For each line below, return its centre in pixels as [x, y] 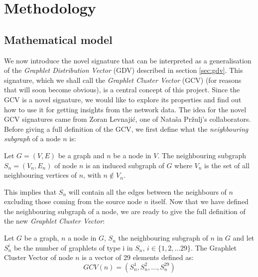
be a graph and [81, 155]
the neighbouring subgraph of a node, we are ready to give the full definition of [125, 211]
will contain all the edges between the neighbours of [147, 191]
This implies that [30, 191]
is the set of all [227, 165]
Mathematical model [58, 39]
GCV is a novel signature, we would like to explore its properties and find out [123, 99]
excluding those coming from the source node [73, 201]
